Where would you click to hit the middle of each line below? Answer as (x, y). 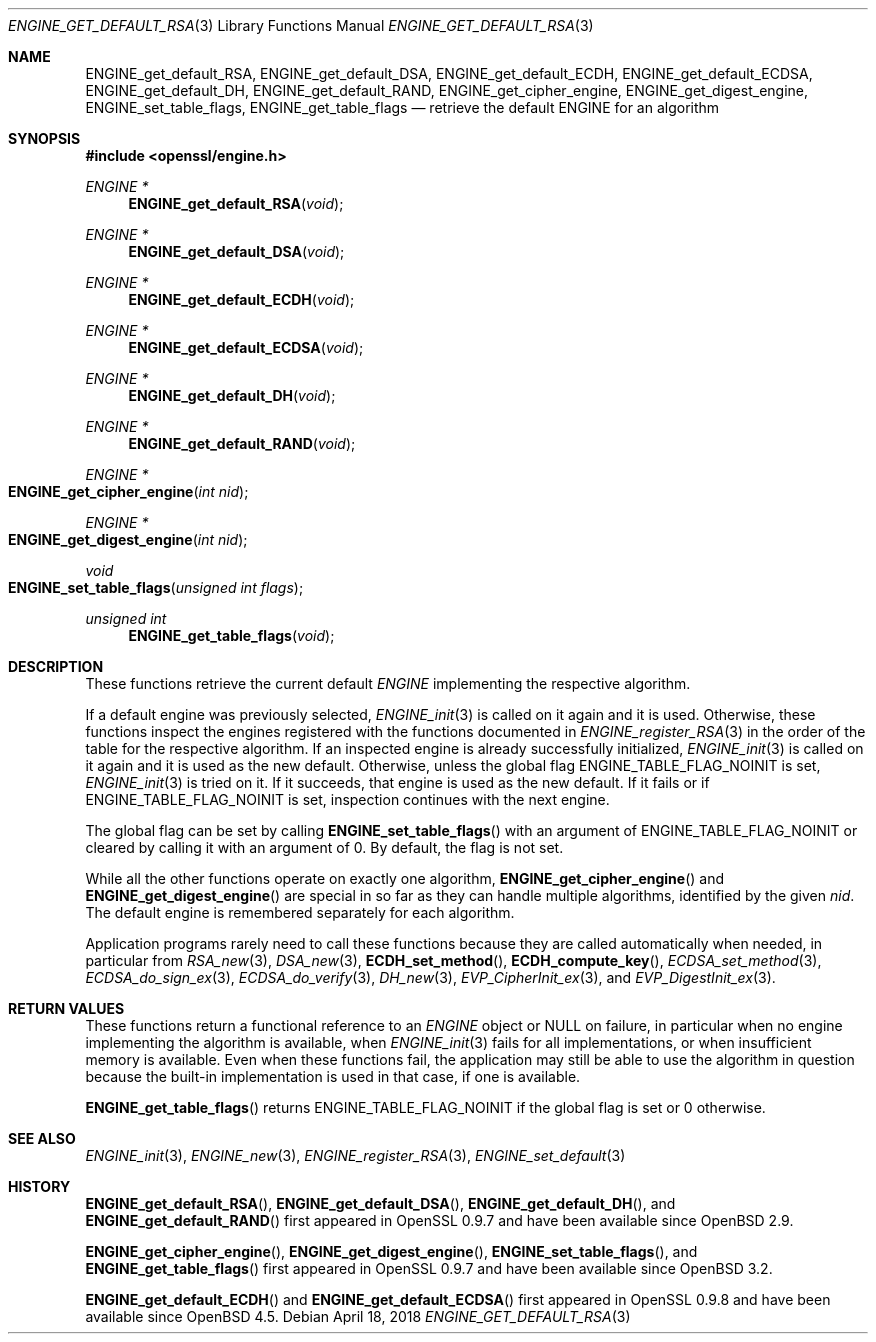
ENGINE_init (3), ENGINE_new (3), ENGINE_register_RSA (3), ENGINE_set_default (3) (355, 1155)
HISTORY (39, 1186)
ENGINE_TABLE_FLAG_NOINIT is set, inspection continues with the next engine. (347, 799)
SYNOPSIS (44, 138)
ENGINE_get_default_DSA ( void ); (236, 251)
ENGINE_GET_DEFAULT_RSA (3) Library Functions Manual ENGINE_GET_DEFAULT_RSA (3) (301, 25)
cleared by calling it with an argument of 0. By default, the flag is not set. (324, 847)
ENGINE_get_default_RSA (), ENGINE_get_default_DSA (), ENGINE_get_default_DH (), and (380, 1203)
